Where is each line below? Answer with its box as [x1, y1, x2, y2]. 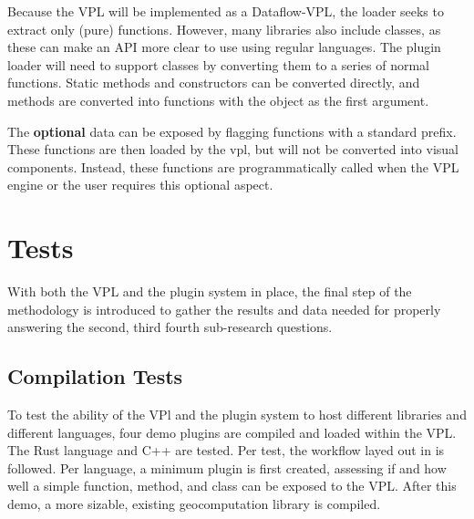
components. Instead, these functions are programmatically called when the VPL [7, 157, 459, 176]
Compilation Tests [7, 362, 183, 390]
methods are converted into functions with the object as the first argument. [7, 90, 429, 109]
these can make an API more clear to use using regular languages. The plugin [7, 37, 441, 57]
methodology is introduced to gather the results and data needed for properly [7, 299, 441, 318]
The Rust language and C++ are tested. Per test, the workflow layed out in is [7, 441, 445, 460]
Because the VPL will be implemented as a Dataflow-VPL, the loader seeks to [7, 2, 444, 20]
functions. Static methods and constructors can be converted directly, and [7, 73, 420, 92]
